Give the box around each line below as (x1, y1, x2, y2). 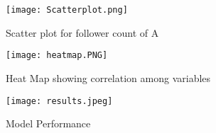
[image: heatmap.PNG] (6, 50, 108, 61)
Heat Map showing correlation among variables (6, 70, 211, 85)
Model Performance (6, 116, 91, 131)
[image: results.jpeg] (6, 96, 113, 106)
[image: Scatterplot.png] (6, 5, 128, 15)
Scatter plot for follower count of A (6, 25, 159, 40)
